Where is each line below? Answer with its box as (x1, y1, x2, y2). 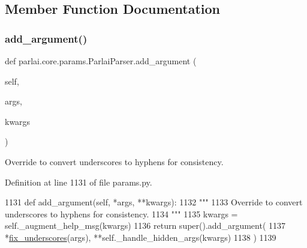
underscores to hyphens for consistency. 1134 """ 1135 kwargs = (5, 207, 238, 220)
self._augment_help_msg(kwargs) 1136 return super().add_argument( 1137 (5, 219, 285, 232)
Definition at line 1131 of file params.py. (5, 175, 152, 188)
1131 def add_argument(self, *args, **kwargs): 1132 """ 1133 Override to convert (5, 196, 303, 208)
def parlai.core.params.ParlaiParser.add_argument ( (5, 55, 197, 67)
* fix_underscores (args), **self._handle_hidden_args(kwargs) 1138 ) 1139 (5, 231, 276, 243)
